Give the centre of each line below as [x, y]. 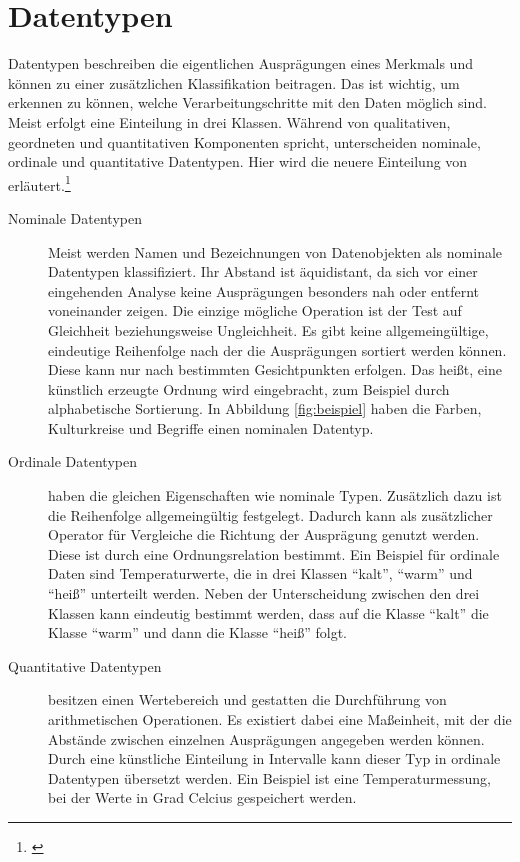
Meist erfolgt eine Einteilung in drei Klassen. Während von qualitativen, [229, 121]
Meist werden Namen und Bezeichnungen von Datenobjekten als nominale [275, 251]
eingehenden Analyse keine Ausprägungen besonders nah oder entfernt [263, 290]
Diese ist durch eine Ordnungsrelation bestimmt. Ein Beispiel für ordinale [274, 553]
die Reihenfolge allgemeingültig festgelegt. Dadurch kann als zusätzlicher [270, 514]
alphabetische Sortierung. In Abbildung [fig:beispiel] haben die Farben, [265, 408]
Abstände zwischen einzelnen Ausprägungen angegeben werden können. [266, 738]
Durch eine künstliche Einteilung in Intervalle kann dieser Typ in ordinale [274, 758]
